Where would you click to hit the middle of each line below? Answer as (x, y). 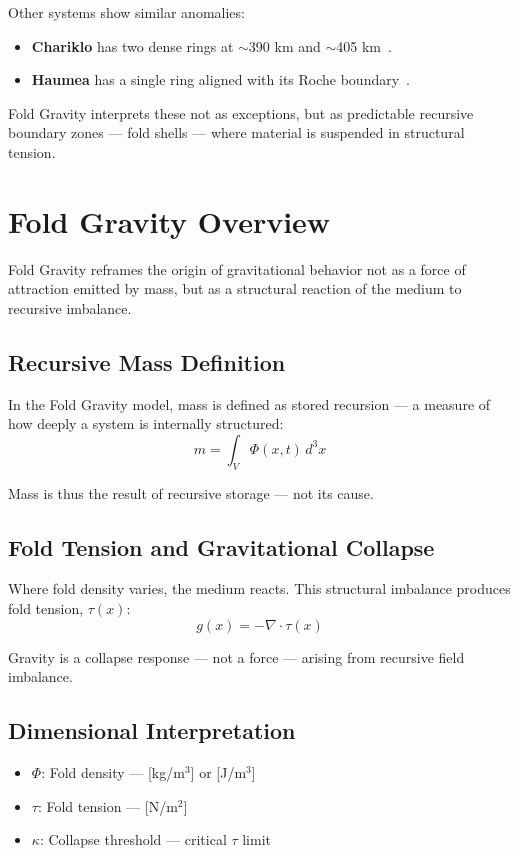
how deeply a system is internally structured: (146, 423)
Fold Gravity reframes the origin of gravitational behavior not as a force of (237, 268)
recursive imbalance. (70, 307)
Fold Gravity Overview (169, 220)
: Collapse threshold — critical (133, 839)
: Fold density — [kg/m (113, 772)
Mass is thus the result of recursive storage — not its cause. (191, 492)
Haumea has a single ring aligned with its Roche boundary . (221, 79)
